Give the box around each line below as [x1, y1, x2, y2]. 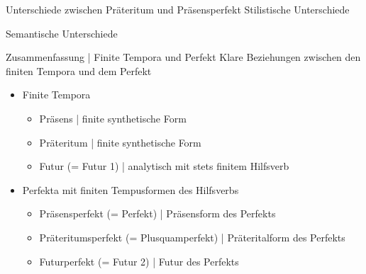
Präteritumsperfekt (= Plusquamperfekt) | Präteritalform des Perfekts [39, 229, 345, 244]
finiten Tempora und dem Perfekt [6, 63, 152, 78]
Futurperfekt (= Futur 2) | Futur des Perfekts [39, 253, 239, 268]
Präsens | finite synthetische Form [39, 110, 187, 125]
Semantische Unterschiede [6, 25, 118, 40]
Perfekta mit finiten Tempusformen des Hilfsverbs [22, 182, 239, 197]
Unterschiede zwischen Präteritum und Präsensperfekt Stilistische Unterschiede [6, 2, 350, 16]
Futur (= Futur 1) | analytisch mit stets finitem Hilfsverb [39, 159, 289, 173]
